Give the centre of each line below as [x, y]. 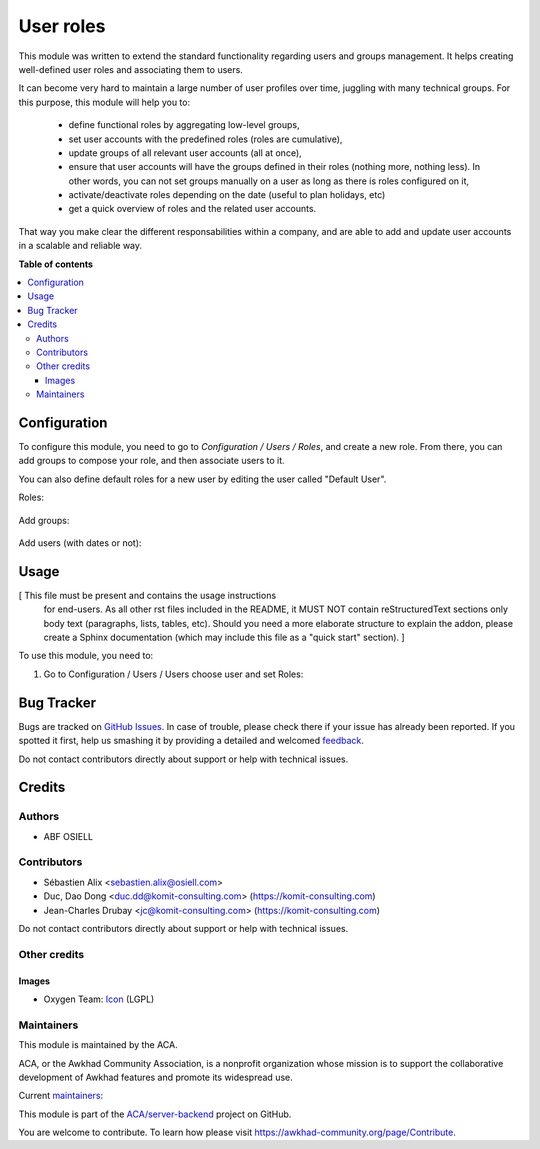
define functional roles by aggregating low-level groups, [184, 125]
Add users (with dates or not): [80, 543]
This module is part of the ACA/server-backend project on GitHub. [155, 1114]
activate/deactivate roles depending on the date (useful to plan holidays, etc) [227, 195]
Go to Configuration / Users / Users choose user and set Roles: [173, 674]
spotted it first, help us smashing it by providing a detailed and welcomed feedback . [191, 741]
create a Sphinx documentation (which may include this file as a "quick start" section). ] [224, 637]
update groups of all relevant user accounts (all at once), [185, 152]
